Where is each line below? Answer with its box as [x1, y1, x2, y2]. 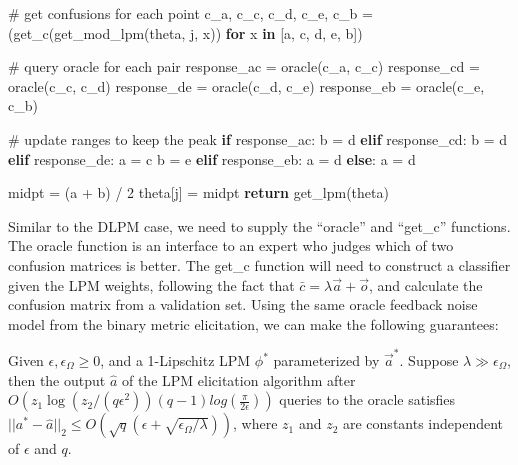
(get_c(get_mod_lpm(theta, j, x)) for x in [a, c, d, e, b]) [8, 22, 363, 43]
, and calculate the [368, 274, 483, 295]
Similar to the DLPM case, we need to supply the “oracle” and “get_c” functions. [8, 215, 511, 236]
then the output [8, 369, 106, 390]
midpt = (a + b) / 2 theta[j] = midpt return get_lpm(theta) [8, 182, 389, 203]
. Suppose [399, 350, 459, 371]
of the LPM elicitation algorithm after [121, 369, 356, 390]
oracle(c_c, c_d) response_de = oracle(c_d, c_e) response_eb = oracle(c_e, [8, 75, 485, 96]
